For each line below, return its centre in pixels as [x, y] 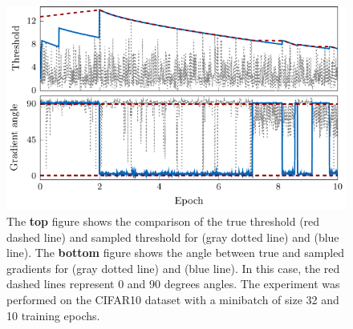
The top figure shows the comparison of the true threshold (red [163, 221]
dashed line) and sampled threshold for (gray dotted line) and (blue [173, 237]
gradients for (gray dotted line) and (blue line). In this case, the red [173, 268]
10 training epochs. [53, 315]
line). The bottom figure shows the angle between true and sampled [176, 253]
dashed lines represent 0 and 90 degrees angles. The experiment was [173, 284]
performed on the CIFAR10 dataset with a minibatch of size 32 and [173, 299]
